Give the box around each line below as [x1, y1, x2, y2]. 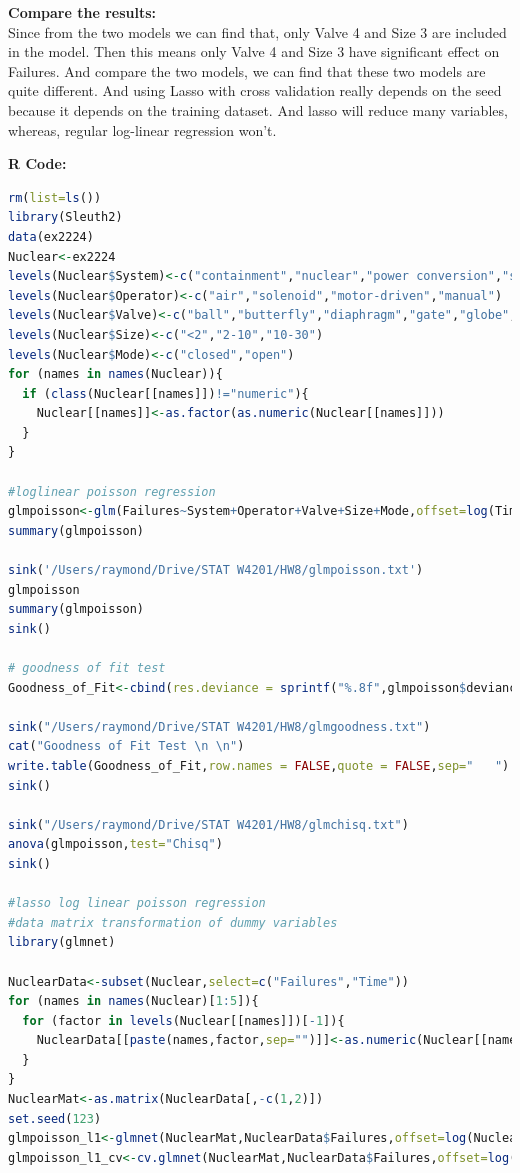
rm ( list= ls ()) [8, 190, 102, 205]
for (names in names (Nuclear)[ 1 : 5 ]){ [8, 994, 259, 1009]
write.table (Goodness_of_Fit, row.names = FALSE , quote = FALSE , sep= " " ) [8, 758, 510, 773]
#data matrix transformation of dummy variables [8, 915, 338, 930]
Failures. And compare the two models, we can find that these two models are [8, 60, 486, 81]
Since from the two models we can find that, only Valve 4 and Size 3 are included [8, 21, 507, 42]
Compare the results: [8, 2, 157, 22]
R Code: [8, 153, 67, 174]
